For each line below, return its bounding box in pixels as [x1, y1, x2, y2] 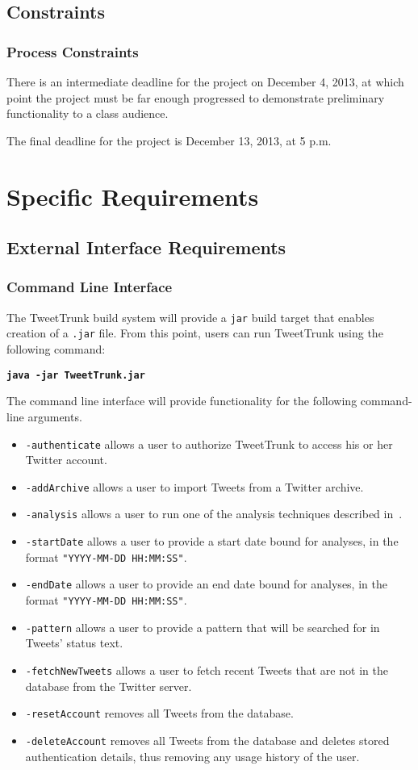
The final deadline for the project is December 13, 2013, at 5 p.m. [6, 132, 332, 149]
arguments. [27, 408, 82, 425]
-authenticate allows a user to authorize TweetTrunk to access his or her [25, 435, 393, 452]
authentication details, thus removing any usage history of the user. [25, 747, 360, 764]
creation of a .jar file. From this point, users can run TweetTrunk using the [6, 324, 383, 341]
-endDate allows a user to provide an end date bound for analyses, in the [25, 575, 387, 592]
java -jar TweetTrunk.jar [6, 369, 145, 381]
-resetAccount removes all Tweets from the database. [25, 705, 294, 722]
